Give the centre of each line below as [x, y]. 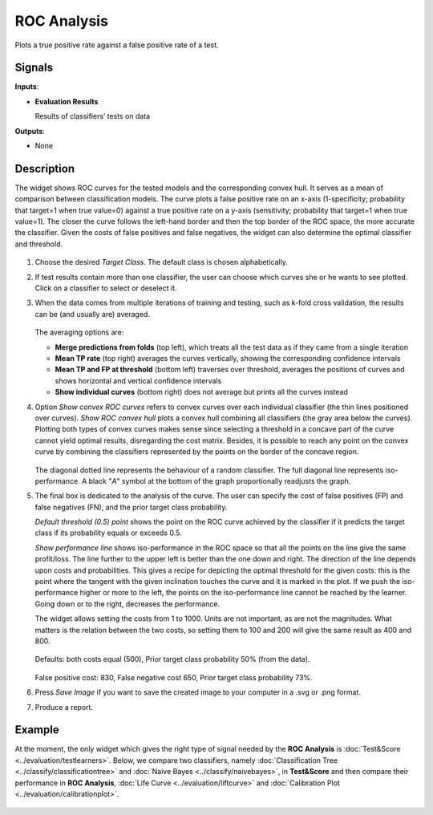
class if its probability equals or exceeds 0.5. [108, 533]
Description [45, 168]
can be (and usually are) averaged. [92, 314]
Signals [34, 68]
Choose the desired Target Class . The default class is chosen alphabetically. [161, 262]
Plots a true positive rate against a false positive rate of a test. [117, 45]
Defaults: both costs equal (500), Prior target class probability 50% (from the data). [172, 659]
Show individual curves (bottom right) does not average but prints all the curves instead [201, 392]
